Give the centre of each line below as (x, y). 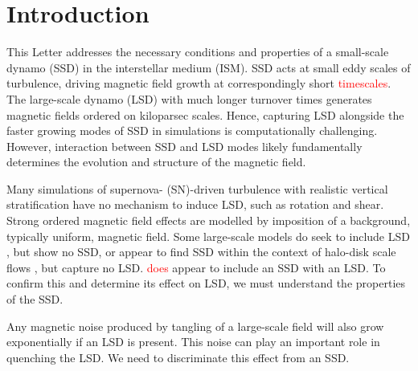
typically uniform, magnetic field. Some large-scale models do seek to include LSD (208, 236)
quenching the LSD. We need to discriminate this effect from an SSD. (178, 357)
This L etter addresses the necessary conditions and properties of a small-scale (198, 52)
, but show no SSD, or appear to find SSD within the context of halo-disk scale (201, 252)
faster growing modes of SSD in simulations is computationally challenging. (192, 130)
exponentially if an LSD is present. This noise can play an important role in (193, 342)
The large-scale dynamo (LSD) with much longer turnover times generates (189, 98)
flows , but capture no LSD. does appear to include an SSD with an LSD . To (196, 267)
